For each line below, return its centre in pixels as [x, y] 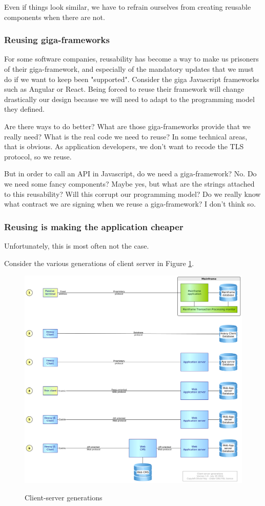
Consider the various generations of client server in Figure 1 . [99, 263]
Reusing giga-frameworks [57, 40]
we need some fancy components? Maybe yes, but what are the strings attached [129, 183]
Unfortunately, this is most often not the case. [77, 245]
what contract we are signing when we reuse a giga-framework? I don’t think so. [130, 204]
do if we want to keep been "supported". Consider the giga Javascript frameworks [132, 79]
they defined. [24, 109]
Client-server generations [64, 498]
